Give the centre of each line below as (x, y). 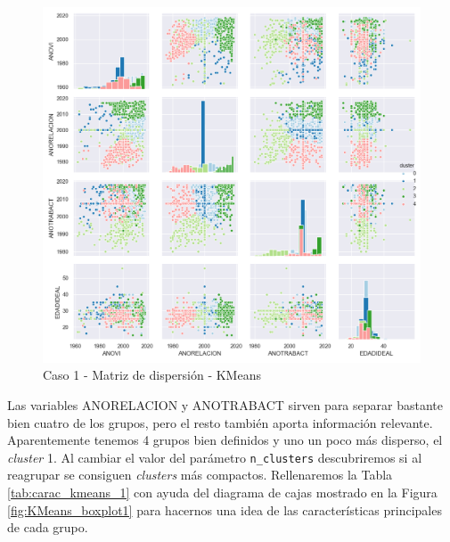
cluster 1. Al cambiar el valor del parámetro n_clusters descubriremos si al (215, 457)
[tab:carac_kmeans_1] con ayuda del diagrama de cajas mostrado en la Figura (222, 492)
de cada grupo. (48, 527)
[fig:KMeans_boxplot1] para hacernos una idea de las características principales (225, 509)
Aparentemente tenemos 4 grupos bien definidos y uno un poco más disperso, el (225, 440)
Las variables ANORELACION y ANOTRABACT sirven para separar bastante (225, 404)
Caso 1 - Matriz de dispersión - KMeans (152, 375)
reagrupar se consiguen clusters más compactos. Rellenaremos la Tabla (200, 475)
